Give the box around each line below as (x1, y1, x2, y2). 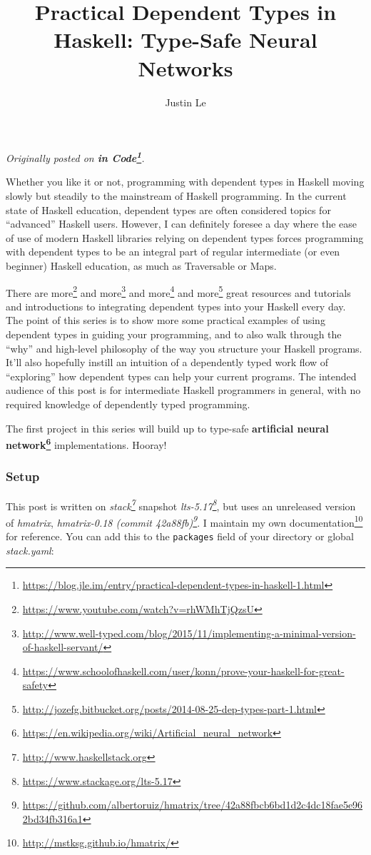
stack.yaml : (6, 542, 54, 557)
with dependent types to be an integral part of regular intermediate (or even (6, 244, 340, 259)
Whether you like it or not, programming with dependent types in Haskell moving (6, 174, 365, 189)
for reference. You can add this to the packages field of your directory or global (6, 529, 354, 544)
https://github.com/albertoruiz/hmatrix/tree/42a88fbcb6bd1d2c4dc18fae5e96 (22, 797, 363, 812)
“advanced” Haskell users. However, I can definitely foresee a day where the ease (6, 216, 357, 231)
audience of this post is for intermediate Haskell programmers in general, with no (6, 383, 361, 398)
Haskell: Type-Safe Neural (54, 25, 317, 54)
